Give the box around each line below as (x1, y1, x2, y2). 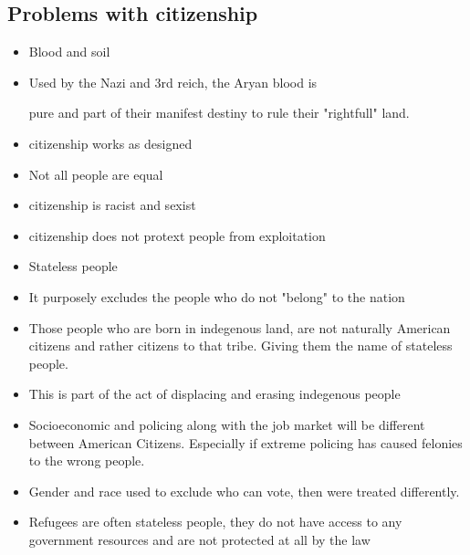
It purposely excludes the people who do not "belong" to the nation (28, 287, 405, 306)
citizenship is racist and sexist (28, 195, 196, 215)
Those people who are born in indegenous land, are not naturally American (28, 318, 451, 337)
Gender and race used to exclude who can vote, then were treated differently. (28, 481, 460, 500)
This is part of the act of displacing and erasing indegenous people (28, 384, 401, 403)
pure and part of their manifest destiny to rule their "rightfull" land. (28, 103, 410, 122)
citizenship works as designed (28, 133, 193, 152)
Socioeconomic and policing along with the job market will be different (28, 414, 425, 434)
